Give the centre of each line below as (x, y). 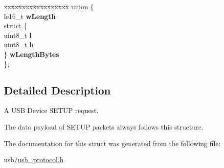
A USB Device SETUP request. (51, 110)
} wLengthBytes (32, 54)
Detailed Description (57, 90)
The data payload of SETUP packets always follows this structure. (104, 126)
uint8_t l (18, 35)
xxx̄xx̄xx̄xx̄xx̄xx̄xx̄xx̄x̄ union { (49, 6)
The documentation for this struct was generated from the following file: (112, 143)
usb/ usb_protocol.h (34, 159)
